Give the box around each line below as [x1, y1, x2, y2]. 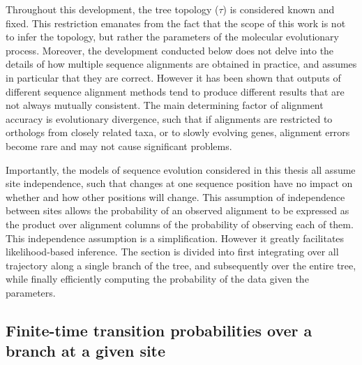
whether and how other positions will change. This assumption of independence [6, 189, 345, 204]
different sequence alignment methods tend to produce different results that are [6, 84, 345, 98]
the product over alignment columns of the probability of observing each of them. [6, 216, 354, 231]
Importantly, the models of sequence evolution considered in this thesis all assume [6, 162, 356, 177]
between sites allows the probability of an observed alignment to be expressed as [6, 203, 349, 218]
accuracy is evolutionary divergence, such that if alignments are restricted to [6, 111, 333, 126]
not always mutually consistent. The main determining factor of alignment [6, 98, 324, 112]
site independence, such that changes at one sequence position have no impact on [6, 176, 353, 191]
